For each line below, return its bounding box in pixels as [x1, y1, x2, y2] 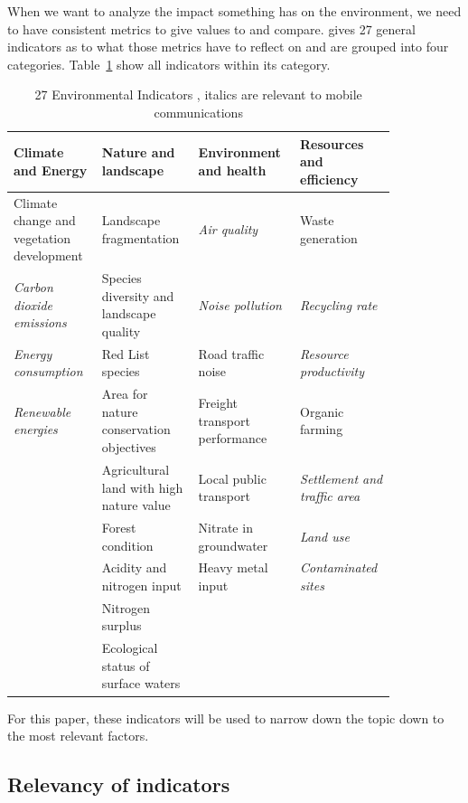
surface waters [101, 674, 181, 693]
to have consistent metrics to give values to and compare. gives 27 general [7, 19, 416, 38]
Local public [198, 468, 267, 487]
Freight [198, 393, 239, 412]
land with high [101, 477, 183, 496]
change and [14, 211, 76, 230]
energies [14, 420, 58, 439]
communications [154, 102, 243, 121]
